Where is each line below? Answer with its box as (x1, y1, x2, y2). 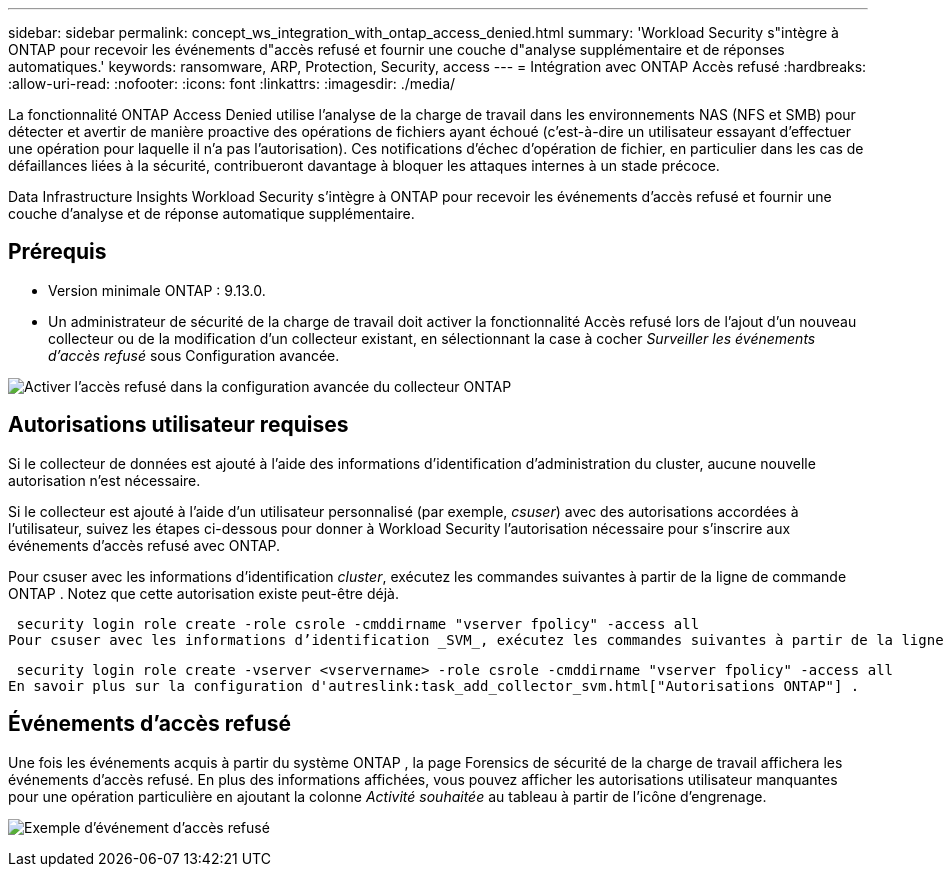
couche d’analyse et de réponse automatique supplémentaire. (8, 205, 415, 222)
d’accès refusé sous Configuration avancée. (48, 346, 340, 364)
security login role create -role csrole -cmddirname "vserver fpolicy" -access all (16, 615, 700, 632)
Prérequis (8, 239, 107, 265)
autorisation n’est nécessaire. (8, 471, 201, 489)
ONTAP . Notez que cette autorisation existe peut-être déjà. (8, 584, 399, 602)
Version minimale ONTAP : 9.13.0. (48, 281, 266, 299)
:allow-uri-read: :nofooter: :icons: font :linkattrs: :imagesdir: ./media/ (8, 75, 456, 92)
